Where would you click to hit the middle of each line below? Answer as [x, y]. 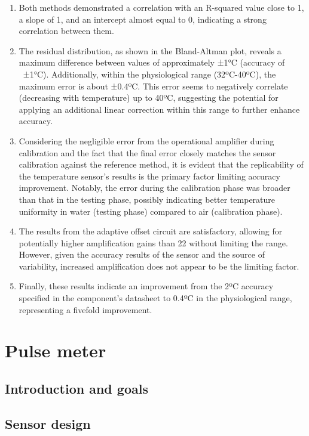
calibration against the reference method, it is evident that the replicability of [161, 164]
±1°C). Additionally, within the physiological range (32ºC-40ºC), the [149, 74]
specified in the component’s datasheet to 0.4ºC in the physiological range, [155, 298]
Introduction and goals [77, 389]
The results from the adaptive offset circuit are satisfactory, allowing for [151, 231]
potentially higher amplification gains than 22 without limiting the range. [153, 242]
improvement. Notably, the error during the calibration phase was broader [154, 188]
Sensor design [48, 423]
